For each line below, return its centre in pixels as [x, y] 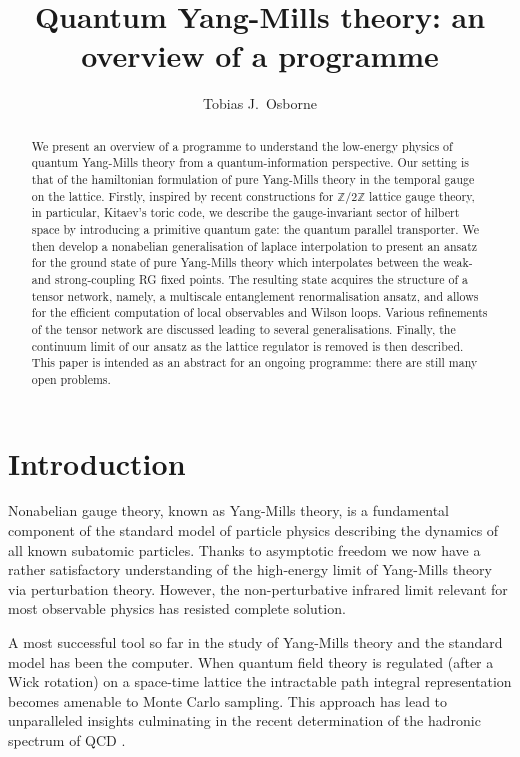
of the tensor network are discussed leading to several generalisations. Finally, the [243, 328]
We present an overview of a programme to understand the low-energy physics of [242, 145]
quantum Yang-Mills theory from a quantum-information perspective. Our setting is [250, 162]
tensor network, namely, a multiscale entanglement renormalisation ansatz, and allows [255, 295]
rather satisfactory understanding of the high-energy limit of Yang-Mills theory [250, 569]
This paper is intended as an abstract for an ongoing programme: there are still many [254, 362]
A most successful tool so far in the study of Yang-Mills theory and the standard [255, 642]
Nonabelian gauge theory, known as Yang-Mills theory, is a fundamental [228, 510]
